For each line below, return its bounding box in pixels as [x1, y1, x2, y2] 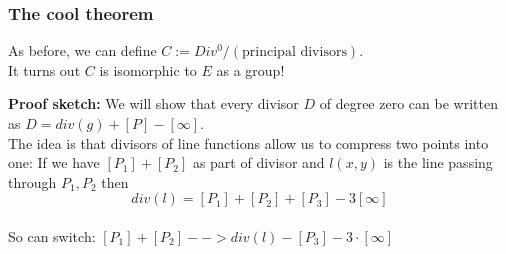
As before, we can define [8, 40, 157, 61]
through [8, 171, 57, 192]
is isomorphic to [99, 59, 197, 80]
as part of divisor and [192, 152, 325, 173]
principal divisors [242, 45, 347, 60]
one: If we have [8, 152, 100, 173]
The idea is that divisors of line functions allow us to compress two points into [8, 132, 489, 153]
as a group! [216, 59, 285, 80]
